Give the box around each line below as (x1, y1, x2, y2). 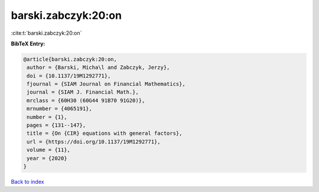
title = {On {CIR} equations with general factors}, (27, 130, 183, 137)
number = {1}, (27, 114, 67, 120)
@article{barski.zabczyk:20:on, (23, 56, 118, 62)
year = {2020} (27, 155, 67, 161)
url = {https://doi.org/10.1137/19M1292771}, (27, 138, 161, 145)
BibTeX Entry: (11, 40, 45, 47)
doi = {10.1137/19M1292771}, (27, 72, 111, 79)
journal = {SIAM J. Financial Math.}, (27, 89, 139, 95)
